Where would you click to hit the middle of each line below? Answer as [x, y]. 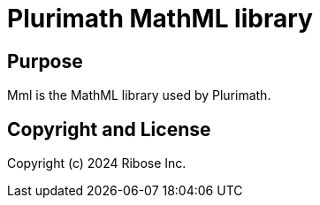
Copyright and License [109, 129]
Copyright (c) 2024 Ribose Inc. [97, 163]
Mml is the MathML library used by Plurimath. [139, 95]
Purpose [45, 61]
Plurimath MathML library [160, 19]
